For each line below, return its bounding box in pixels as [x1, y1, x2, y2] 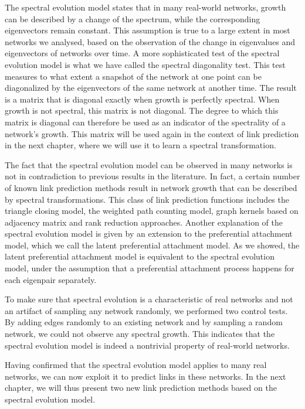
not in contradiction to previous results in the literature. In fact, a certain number [5, 170, 300, 182]
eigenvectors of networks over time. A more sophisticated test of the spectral [5, 47, 280, 59]
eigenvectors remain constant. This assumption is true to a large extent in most [5, 24, 290, 36]
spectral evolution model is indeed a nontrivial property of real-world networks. [5, 339, 290, 351]
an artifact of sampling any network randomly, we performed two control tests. [5, 304, 288, 316]
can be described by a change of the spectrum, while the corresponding [5, 12, 260, 25]
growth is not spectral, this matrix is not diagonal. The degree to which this [5, 104, 279, 117]
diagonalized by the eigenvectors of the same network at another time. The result [5, 81, 297, 94]
